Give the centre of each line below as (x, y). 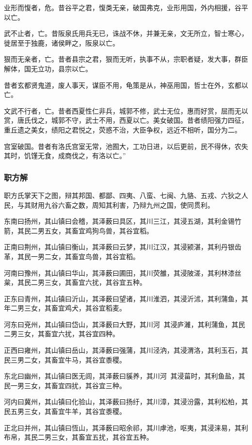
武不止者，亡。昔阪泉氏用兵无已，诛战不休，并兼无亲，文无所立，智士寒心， (126, 33)
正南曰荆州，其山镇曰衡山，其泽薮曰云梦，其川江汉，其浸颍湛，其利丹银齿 (123, 247)
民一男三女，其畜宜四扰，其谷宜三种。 (65, 385)
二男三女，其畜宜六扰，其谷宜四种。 (62, 334)
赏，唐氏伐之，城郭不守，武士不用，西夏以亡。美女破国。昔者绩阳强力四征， (126, 120)
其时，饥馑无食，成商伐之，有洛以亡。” (65, 156)
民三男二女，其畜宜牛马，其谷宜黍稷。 (65, 359)
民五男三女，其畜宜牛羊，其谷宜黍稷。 (65, 411)
